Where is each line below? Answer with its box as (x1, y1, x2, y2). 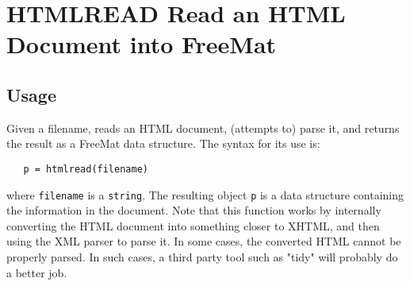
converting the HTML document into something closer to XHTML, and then (6, 217, 380, 234)
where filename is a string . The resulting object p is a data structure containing (6, 186, 404, 203)
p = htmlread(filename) (23, 163, 148, 175)
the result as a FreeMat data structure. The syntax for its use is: (6, 135, 320, 152)
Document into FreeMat (6, 28, 277, 60)
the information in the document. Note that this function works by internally (6, 202, 381, 218)
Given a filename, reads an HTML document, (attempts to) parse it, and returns (6, 119, 400, 136)
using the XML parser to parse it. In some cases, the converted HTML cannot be (6, 233, 401, 249)
